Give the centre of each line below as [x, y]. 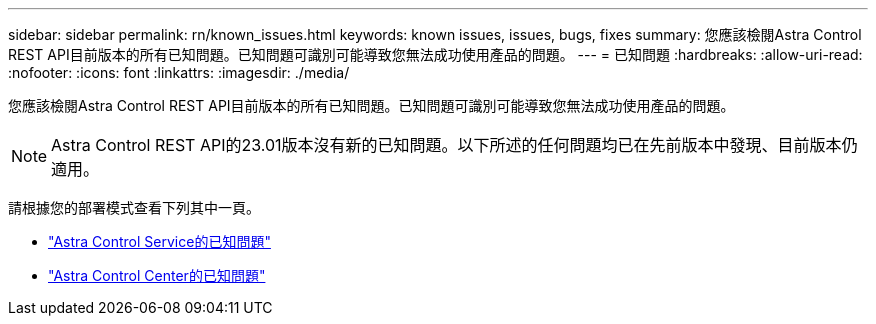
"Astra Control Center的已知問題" [157, 275]
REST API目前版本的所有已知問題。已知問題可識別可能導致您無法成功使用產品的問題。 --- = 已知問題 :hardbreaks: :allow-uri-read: [435, 54]
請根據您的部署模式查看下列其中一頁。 [134, 207]
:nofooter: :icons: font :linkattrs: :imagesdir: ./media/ [179, 72]
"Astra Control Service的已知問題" [159, 241]
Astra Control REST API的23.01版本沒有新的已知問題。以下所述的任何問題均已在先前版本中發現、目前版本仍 [454, 145]
